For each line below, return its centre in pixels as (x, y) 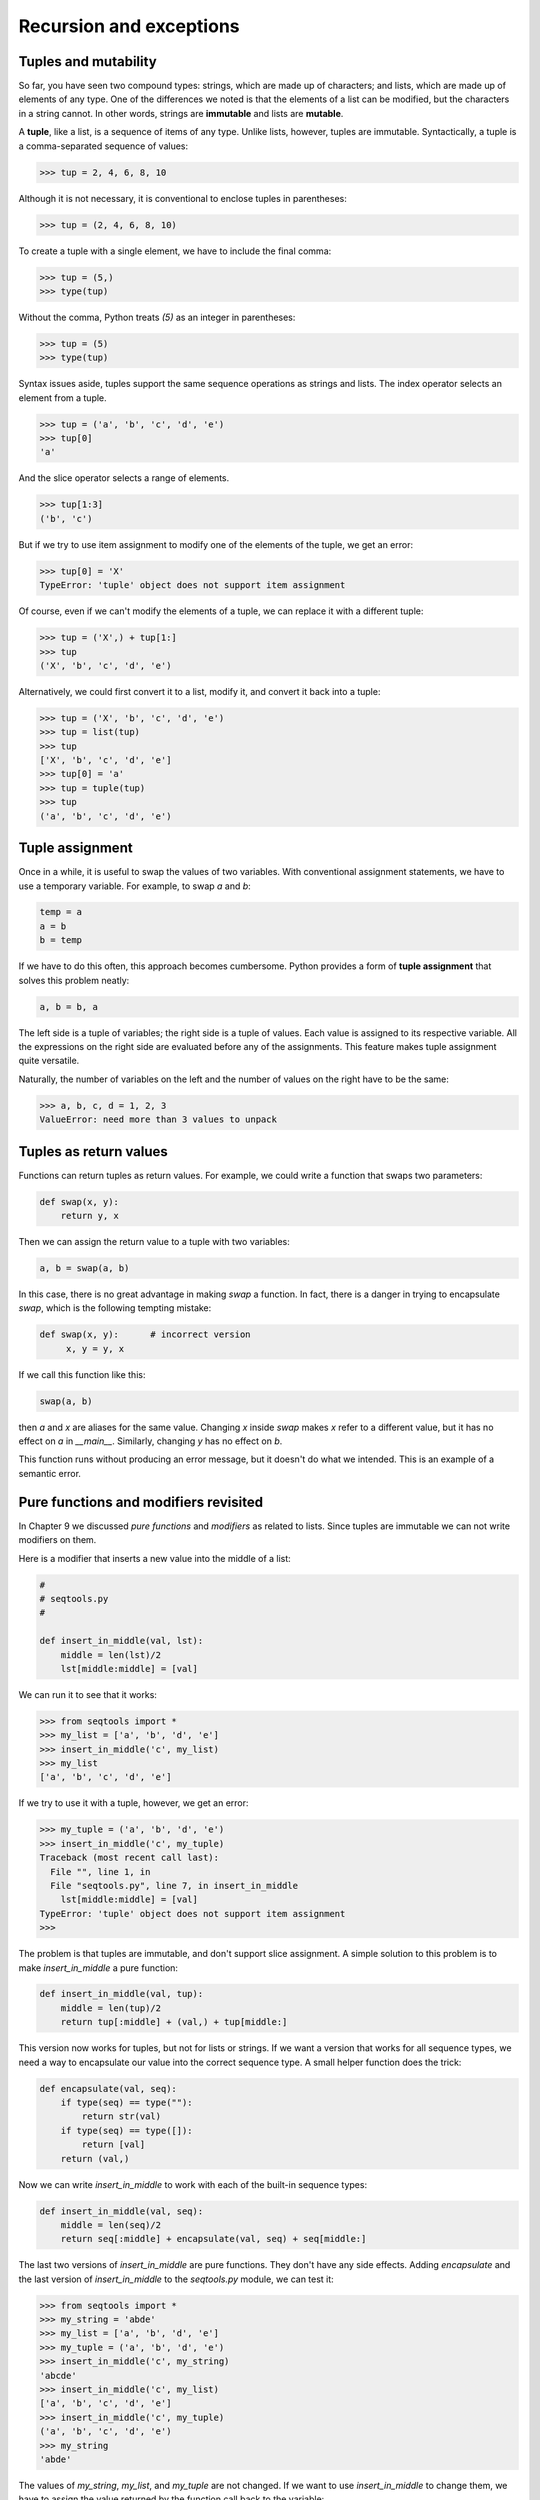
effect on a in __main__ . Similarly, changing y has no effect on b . (150, 1441)
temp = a (61, 912)
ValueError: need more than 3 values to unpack (158, 1119)
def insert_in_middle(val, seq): (121, 2211)
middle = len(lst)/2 (111, 1654)
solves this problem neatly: (74, 980)
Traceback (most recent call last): (129, 1858)
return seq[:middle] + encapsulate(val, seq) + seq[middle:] (213, 2239)
